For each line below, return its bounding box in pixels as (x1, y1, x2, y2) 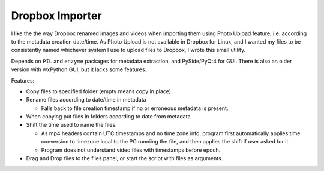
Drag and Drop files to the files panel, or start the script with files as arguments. (26, 155, 223, 162)
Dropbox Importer (11, 9, 102, 22)
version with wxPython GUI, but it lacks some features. (11, 66, 147, 73)
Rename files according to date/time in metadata (26, 96, 146, 103)
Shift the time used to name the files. (26, 121, 117, 129)
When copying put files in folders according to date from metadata (26, 113, 191, 120)
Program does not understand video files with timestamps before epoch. (41, 146, 221, 154)
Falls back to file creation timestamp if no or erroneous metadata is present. (41, 105, 229, 112)
